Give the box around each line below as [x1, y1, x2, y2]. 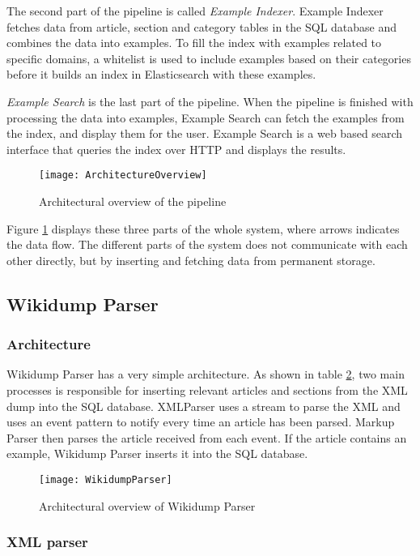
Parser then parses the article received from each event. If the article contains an [6, 429, 407, 446]
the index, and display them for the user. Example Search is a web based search [6, 125, 403, 142]
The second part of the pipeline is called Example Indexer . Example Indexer [6, 2, 384, 19]
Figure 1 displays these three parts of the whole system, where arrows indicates [6, 220, 400, 237]
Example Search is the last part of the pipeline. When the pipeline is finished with [6, 92, 414, 109]
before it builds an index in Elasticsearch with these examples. [6, 66, 316, 83]
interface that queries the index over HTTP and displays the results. [6, 140, 346, 157]
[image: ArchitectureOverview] [39, 169, 207, 182]
